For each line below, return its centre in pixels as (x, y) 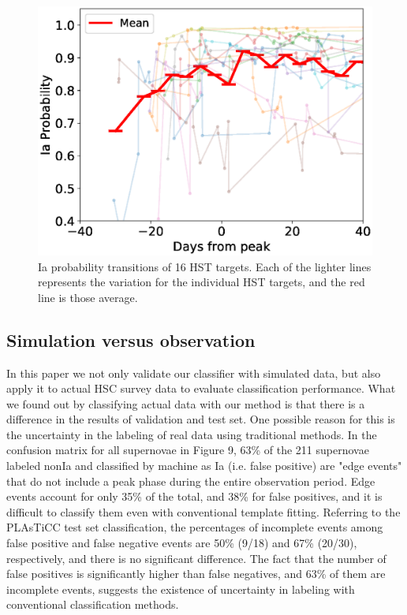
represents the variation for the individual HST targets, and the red (202, 282)
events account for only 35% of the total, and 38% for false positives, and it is (194, 496)
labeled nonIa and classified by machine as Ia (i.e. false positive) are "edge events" (204, 466)
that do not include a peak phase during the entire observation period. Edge (191, 481)
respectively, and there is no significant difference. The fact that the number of (196, 558)
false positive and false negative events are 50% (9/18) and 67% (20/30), (182, 543)
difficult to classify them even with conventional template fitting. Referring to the (203, 511)
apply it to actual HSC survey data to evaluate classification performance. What (201, 388)
